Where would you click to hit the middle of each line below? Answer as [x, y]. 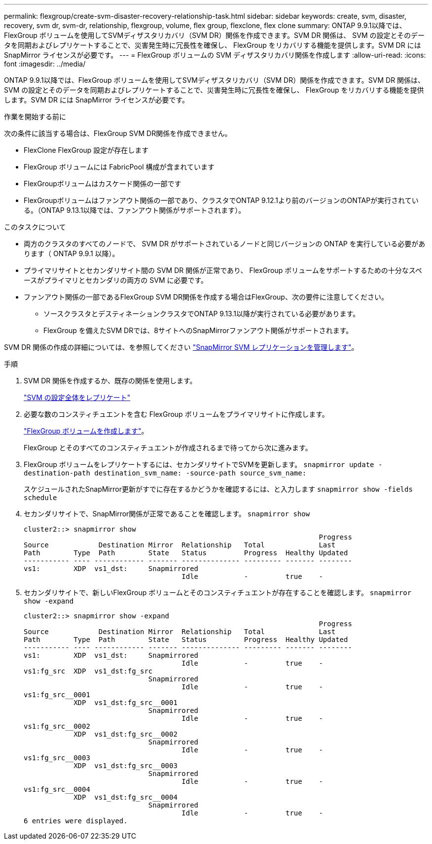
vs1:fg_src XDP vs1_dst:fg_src [88, 671]
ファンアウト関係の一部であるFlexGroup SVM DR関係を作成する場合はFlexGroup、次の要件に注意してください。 [206, 297]
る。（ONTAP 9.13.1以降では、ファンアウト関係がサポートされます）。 [135, 210]
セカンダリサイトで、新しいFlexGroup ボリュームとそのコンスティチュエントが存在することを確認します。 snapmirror [218, 592]
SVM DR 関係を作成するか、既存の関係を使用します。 [110, 381]
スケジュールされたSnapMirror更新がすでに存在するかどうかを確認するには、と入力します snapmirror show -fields [218, 489]
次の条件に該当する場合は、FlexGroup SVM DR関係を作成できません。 [118, 133]
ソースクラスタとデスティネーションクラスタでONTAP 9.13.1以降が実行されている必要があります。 [202, 314]
